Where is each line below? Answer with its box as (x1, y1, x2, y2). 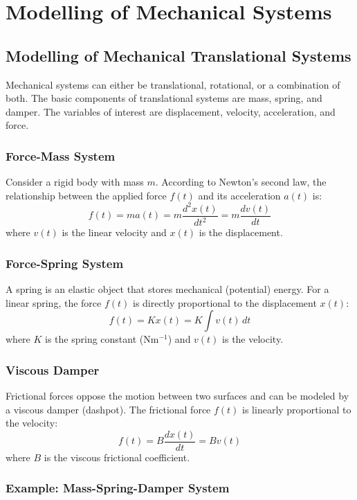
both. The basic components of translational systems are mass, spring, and (6, 91, 322, 105)
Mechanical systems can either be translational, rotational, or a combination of (6, 77, 340, 91)
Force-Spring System (6, 254, 124, 271)
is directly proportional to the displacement (133, 295, 317, 310)
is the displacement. (199, 225, 283, 240)
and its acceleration (198, 188, 281, 202)
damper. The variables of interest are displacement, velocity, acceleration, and (6, 104, 336, 118)
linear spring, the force (6, 295, 102, 310)
